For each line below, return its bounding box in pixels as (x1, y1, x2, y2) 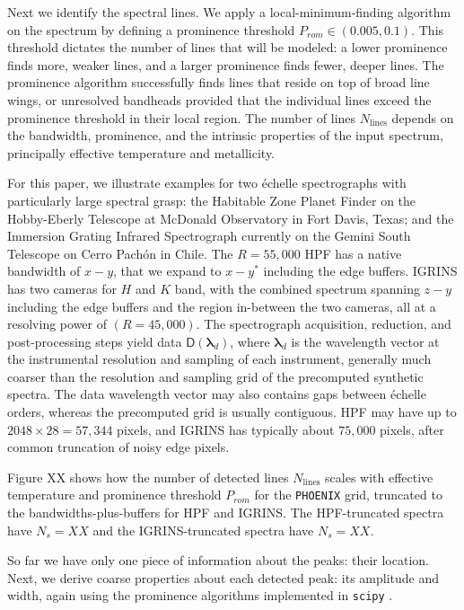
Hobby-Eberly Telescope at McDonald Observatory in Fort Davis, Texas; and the (7, 208, 454, 227)
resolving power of (7, 314, 107, 333)
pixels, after (380, 420, 444, 438)
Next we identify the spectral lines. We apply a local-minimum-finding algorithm (7, 3, 451, 21)
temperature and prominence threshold (7, 485, 222, 504)
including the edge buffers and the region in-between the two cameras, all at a (7, 296, 436, 315)
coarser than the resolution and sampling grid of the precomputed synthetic (7, 367, 424, 385)
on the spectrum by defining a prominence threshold (7, 20, 295, 39)
